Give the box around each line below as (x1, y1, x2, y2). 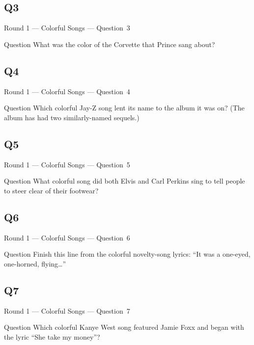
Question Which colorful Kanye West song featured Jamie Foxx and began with (4, 322, 244, 332)
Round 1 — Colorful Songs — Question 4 (4, 86, 130, 96)
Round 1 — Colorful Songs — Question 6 (4, 232, 130, 242)
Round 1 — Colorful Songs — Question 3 (4, 23, 130, 33)
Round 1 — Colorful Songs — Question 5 (4, 159, 130, 169)
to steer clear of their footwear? (4, 185, 99, 195)
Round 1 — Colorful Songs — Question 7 (4, 305, 130, 316)
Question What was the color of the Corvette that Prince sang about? (4, 39, 215, 49)
